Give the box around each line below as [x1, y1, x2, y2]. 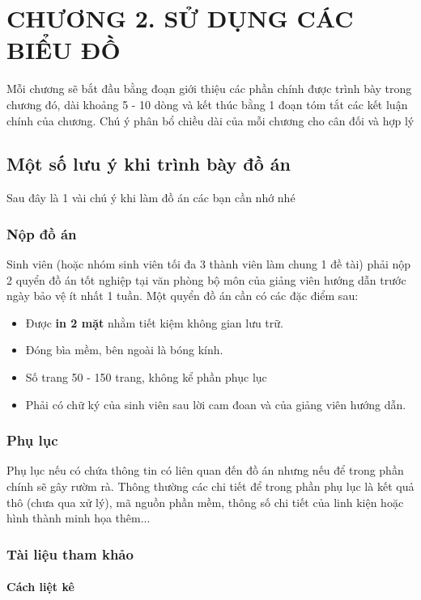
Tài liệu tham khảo [6, 543, 134, 564]
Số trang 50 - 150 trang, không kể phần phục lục [25, 369, 267, 386]
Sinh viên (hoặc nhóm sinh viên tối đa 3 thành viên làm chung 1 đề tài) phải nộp [6, 256, 411, 273]
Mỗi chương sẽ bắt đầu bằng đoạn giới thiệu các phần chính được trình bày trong [6, 80, 412, 97]
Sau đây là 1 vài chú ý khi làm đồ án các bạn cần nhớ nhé [6, 189, 296, 206]
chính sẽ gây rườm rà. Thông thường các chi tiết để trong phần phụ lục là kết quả [6, 478, 415, 495]
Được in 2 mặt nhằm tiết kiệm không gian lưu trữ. [25, 314, 283, 331]
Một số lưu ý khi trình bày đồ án [6, 151, 291, 176]
